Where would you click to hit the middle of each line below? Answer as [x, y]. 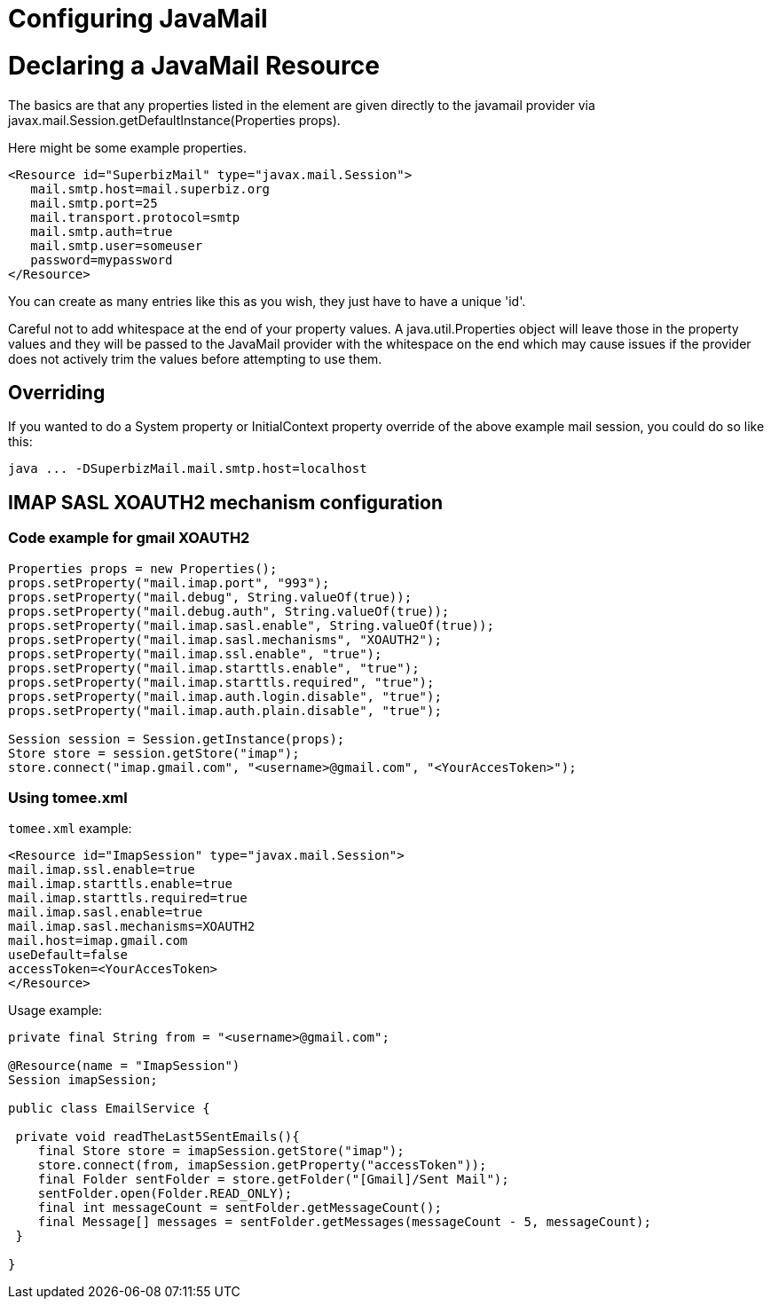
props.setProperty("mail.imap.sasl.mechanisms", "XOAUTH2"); [225, 639]
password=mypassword [102, 260]
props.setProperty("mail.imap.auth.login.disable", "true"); [225, 696]
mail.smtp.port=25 [94, 203]
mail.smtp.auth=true [102, 231]
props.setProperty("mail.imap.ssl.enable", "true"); [195, 653]
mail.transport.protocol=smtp [135, 217]
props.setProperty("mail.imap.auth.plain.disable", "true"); [225, 710]
